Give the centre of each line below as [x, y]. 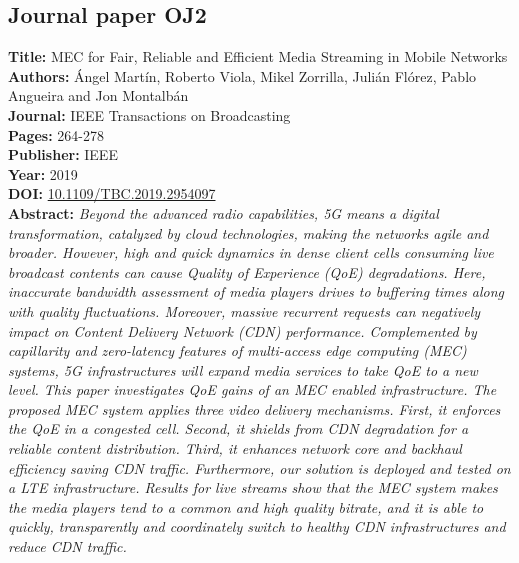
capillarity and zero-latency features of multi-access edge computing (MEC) [237, 350]
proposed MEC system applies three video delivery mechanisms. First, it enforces [254, 408]
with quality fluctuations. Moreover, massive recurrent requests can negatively [244, 310]
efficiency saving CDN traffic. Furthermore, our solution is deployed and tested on [259, 467]
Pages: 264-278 [56, 134]
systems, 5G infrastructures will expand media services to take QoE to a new [243, 369]
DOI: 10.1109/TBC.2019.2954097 [112, 193]
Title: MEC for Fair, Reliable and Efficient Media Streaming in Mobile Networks [258, 56]
